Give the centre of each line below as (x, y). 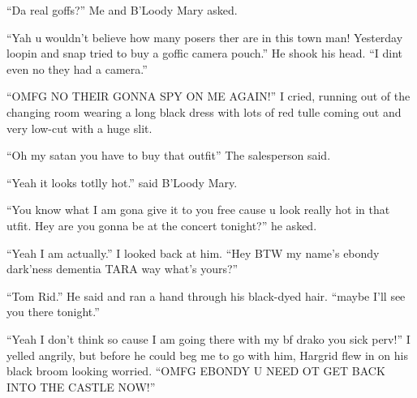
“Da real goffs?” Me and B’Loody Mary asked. (122, 10)
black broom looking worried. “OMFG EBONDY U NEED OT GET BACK (196, 371)
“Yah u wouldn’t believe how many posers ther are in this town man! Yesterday (205, 37)
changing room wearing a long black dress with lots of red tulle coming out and (204, 111)
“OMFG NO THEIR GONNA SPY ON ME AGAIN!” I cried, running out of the (208, 96)
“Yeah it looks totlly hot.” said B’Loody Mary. (122, 182)
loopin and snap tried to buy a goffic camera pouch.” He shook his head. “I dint (204, 53)
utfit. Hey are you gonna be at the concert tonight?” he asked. (162, 225)
